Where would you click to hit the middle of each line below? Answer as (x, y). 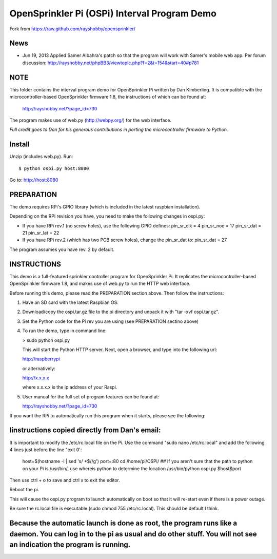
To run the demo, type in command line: (65, 331)
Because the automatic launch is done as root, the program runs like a (123, 523)
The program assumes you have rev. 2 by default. (62, 249)
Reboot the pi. (24, 490)
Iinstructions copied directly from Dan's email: (85, 430)
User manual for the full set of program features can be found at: (91, 397)
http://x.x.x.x (36, 378)
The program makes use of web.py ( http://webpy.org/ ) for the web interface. (91, 120)
